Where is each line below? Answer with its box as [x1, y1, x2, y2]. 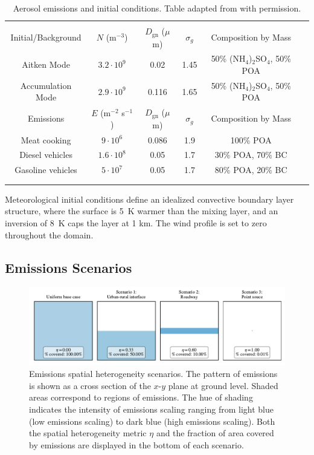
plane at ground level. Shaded [168, 379, 278, 391]
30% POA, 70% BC [214, 148, 287, 161]
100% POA [230, 133, 272, 146]
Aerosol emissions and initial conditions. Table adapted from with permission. [13, 2, 301, 14]
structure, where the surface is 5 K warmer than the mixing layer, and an [5, 205, 278, 217]
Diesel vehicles [19, 148, 72, 161]
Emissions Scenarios [5, 258, 132, 277]
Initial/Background [10, 31, 82, 44]
